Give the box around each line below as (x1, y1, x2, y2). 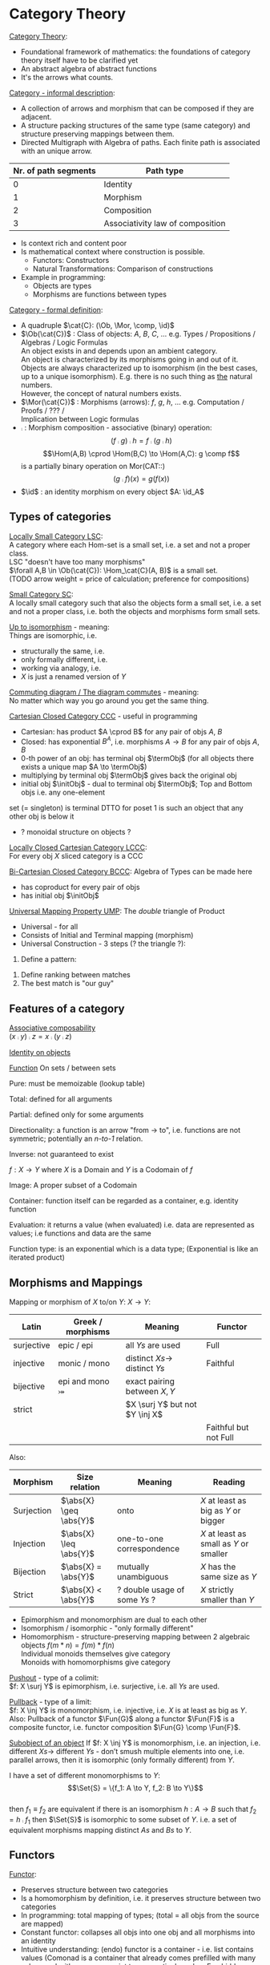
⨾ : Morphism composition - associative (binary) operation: (20, 423, 212, 432)
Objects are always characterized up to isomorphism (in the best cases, (20, 362, 258, 373)
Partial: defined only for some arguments (9, 1110, 144, 1119)
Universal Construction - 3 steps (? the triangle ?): (20, 939, 187, 948)
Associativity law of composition (103, 217, 226, 228)
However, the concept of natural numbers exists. (20, 388, 182, 398)
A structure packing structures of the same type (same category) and (20, 120, 251, 130)
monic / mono (58, 1358, 111, 1369)
